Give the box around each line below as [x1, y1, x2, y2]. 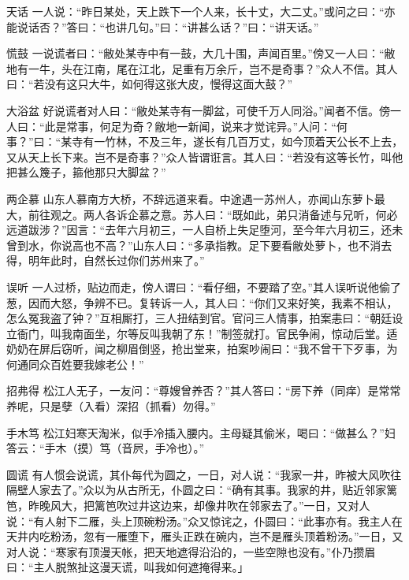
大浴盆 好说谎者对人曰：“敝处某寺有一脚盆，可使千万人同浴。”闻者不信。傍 [6, 102, 390, 118]
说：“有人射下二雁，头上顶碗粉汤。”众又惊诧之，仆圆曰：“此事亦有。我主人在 [6, 512, 403, 529]
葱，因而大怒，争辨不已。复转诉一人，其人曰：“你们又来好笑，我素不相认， [6, 294, 398, 310]
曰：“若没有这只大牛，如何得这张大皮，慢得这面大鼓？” [6, 76, 293, 92]
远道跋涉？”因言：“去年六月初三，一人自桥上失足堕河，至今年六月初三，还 [6, 221, 392, 238]
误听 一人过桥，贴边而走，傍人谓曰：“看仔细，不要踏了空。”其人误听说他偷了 [6, 278, 401, 295]
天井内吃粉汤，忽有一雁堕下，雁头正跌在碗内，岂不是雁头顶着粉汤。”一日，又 [6, 528, 403, 545]
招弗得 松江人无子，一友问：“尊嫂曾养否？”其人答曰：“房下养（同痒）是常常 [6, 382, 401, 399]
